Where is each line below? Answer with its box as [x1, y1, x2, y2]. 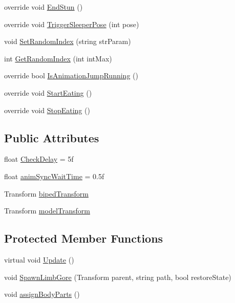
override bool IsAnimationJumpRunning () [4, 70, 138, 81]
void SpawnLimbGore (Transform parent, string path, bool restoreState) [4, 271, 231, 282]
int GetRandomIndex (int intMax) [4, 53, 112, 63]
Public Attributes [4, 129, 99, 145]
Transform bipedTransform [4, 188, 89, 199]
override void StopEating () [4, 104, 90, 115]
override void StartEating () [4, 87, 92, 98]
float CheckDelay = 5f [4, 154, 74, 164]
